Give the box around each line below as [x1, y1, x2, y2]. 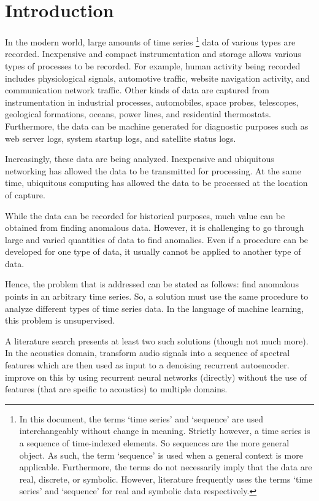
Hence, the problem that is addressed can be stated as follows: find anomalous [5, 278, 299, 290]
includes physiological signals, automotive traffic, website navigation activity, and [5, 71, 310, 84]
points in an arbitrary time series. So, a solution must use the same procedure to [5, 290, 309, 303]
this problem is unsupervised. [5, 314, 115, 327]
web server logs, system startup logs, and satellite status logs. [5, 131, 236, 144]
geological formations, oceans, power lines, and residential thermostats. [5, 107, 271, 120]
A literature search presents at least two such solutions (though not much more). [5, 334, 309, 347]
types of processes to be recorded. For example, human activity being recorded [5, 59, 301, 72]
